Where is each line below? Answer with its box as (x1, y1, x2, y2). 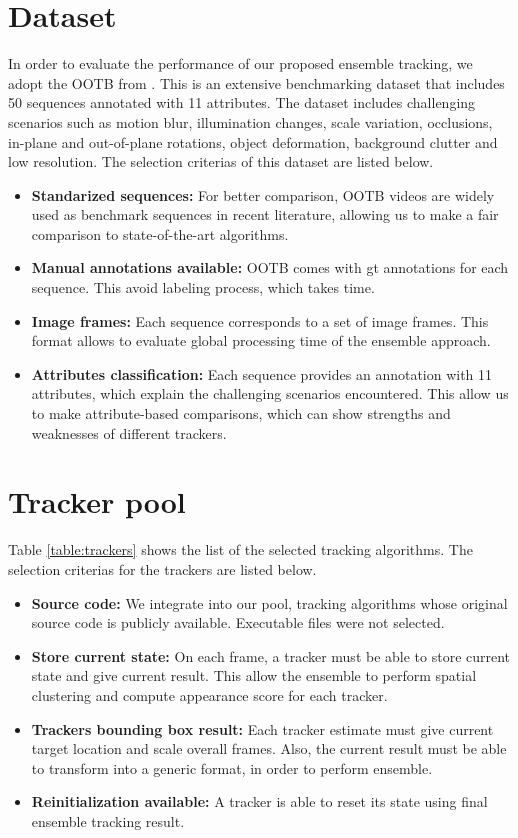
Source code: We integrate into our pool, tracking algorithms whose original (31, 592, 508, 613)
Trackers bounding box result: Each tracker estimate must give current (31, 718, 494, 739)
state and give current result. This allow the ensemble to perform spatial (31, 665, 477, 686)
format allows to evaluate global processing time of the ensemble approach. (31, 330, 491, 351)
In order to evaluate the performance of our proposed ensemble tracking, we (8, 53, 473, 74)
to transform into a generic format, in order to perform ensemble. (31, 757, 433, 778)
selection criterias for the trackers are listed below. (8, 558, 317, 579)
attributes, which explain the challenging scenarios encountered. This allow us (31, 383, 509, 404)
